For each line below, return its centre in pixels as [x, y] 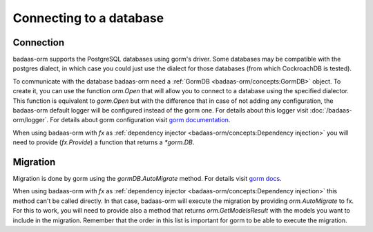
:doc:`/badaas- [331, 110]
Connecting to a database [88, 18]
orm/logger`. [31, 120]
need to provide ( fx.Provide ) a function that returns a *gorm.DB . [104, 142]
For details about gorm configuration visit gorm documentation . [140, 120]
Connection [39, 42]
